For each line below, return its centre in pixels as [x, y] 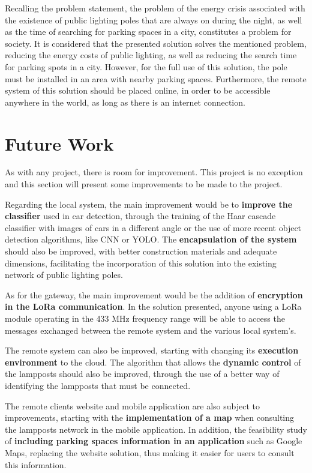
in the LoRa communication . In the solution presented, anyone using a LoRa [153, 306]
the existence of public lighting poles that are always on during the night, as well [154, 20]
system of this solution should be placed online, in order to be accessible [138, 90]
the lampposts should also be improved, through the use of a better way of [142, 374]
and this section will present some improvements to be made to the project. [144, 184]
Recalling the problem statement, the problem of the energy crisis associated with [155, 8]
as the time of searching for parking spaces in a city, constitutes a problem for [148, 32]
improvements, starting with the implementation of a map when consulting [150, 417]
